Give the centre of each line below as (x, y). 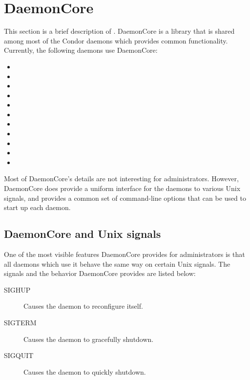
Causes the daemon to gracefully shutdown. (89, 339)
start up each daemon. (37, 207)
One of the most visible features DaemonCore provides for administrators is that (125, 254)
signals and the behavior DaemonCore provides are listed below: (100, 273)
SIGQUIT (19, 355)
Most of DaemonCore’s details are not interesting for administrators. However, (121, 179)
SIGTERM (20, 322)
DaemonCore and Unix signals (83, 234)
